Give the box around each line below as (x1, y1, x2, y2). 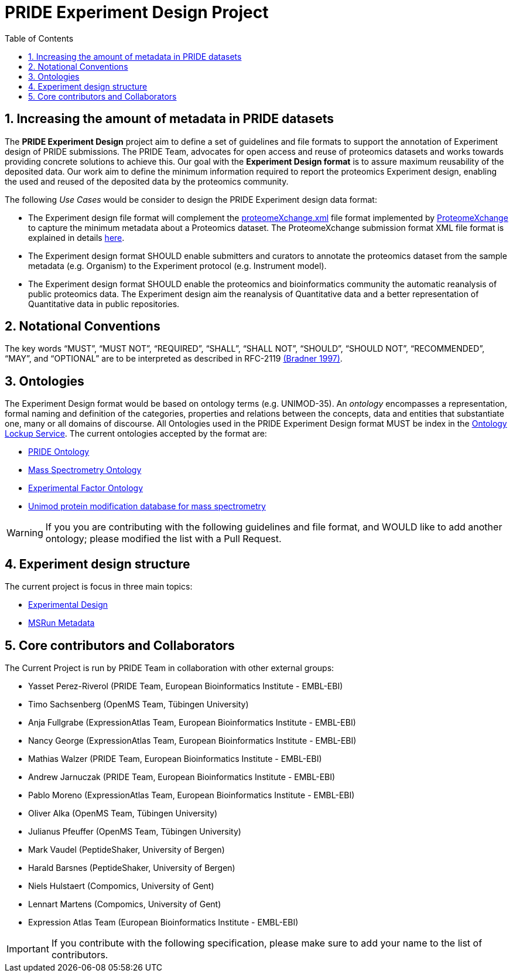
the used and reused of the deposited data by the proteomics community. (5, 176, 289, 186)
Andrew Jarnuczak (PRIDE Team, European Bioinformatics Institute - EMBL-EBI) (28, 771, 336, 782)
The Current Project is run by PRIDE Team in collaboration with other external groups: (5, 662, 334, 673)
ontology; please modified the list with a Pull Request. (45, 533, 282, 545)
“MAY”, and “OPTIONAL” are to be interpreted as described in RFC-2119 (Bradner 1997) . (5, 353, 343, 364)
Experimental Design (28, 600, 108, 610)
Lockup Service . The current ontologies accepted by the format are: (5, 428, 267, 439)
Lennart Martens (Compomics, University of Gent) (28, 898, 221, 909)
